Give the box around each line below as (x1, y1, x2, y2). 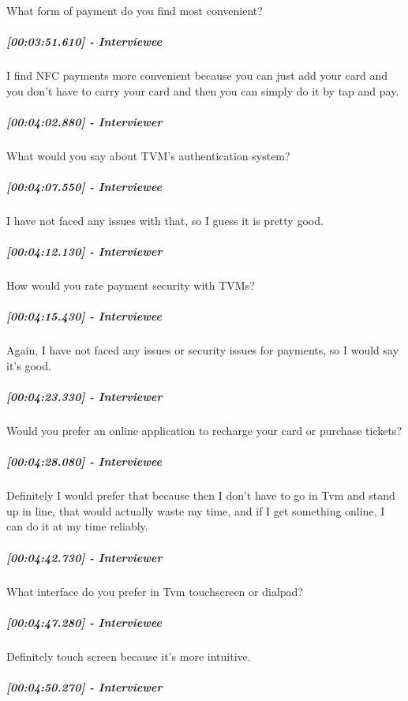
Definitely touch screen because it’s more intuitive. (6, 647, 251, 664)
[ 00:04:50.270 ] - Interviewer (6, 678, 163, 695)
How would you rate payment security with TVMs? (6, 277, 255, 294)
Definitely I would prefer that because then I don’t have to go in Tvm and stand (6, 487, 395, 504)
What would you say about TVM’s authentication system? (6, 147, 290, 163)
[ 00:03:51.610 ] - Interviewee (6, 33, 163, 50)
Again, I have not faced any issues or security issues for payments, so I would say (6, 342, 399, 358)
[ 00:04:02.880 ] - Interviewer (6, 113, 163, 129)
